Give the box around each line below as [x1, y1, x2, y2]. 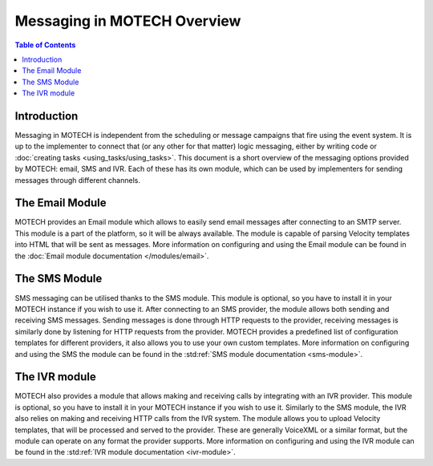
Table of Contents [14, 40, 76, 50]
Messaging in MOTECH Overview [14, 12, 241, 30]
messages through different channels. [14, 175, 140, 184]
